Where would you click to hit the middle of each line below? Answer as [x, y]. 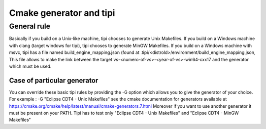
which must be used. [30, 66]
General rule [30, 26]
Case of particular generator [54, 80]
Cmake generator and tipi [62, 13]
